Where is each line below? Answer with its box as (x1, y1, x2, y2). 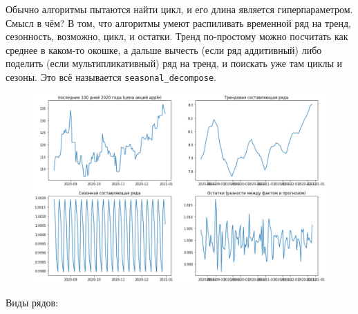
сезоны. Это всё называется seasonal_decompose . (6, 69, 216, 84)
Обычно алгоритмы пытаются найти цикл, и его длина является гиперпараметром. (6, 2, 353, 16)
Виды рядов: (6, 295, 59, 309)
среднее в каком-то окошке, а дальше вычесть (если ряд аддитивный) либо (6, 42, 322, 57)
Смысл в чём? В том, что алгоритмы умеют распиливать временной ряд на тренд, (6, 15, 352, 30)
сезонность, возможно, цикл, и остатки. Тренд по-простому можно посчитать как (6, 29, 348, 44)
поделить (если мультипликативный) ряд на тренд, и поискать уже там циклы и (6, 56, 343, 71)
